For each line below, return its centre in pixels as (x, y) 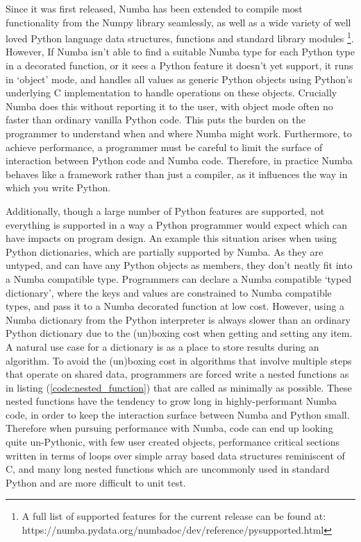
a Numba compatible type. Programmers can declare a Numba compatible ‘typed (179, 278)
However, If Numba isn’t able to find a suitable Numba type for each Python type (180, 52)
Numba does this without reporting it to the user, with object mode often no (169, 106)
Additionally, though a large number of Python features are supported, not (165, 210)
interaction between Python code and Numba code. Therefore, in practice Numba (179, 160)
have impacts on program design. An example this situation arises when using (171, 238)
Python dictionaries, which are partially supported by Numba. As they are (165, 251)
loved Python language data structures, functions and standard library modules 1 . (180, 37)
